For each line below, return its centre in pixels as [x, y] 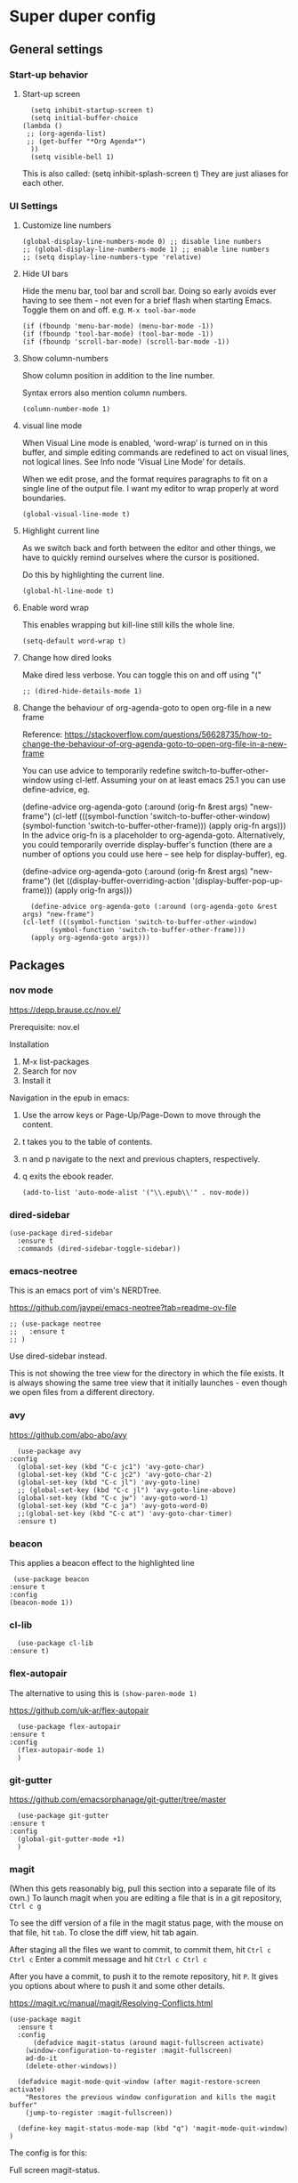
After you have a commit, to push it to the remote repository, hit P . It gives [144, 1976]
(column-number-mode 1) [66, 410]
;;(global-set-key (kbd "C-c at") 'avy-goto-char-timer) [125, 1513]
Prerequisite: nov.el [44, 1027]
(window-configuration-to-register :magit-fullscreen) [129, 2051]
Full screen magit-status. [55, 2171]
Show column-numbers [65, 359]
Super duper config [83, 16]
